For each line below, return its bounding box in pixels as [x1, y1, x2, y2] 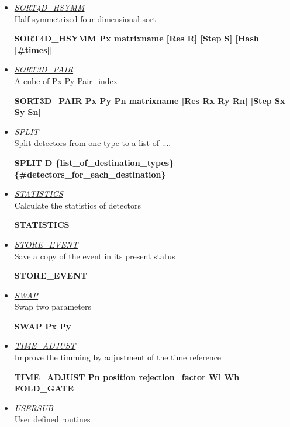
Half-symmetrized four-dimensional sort [14, 12, 157, 25]
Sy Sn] [14, 106, 41, 118]
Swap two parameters [14, 300, 91, 313]
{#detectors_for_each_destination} [14, 168, 166, 180]
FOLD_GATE [14, 382, 74, 394]
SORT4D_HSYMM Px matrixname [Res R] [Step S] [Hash [14, 32, 259, 44]
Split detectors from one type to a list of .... [14, 137, 171, 149]
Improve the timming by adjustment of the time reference [14, 351, 222, 363]
